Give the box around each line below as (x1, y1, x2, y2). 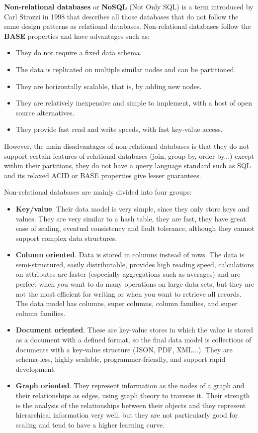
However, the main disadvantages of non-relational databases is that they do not (4, 140, 250, 151)
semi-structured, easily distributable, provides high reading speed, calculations (15, 259, 254, 269)
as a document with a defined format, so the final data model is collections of (15, 334, 252, 345)
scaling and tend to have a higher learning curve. (15, 419, 165, 430)
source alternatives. (15, 107, 75, 117)
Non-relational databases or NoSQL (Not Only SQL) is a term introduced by (4, 1, 254, 11)
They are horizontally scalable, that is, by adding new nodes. (15, 81, 202, 91)
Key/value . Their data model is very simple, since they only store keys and (15, 203, 250, 214)
